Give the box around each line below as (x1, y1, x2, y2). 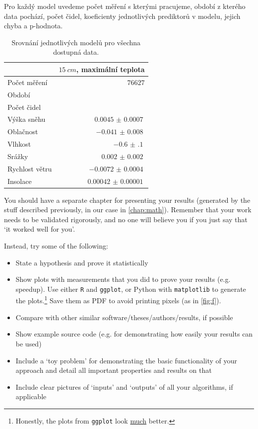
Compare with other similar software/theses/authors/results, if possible (15, 312, 233, 322)
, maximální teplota (76, 64, 145, 74)
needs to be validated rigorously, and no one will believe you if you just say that (4, 214, 248, 224)
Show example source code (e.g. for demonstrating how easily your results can (15, 329, 253, 339)
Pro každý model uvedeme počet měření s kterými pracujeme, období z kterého (4, 1, 246, 11)
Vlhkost (7, 139, 31, 149)
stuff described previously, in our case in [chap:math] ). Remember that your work (4, 204, 252, 215)
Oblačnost (7, 126, 38, 137)
